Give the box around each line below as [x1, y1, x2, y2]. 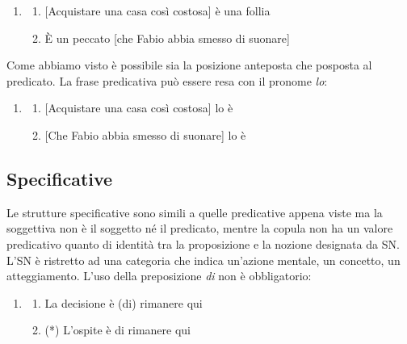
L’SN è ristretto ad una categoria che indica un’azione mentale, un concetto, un [6, 251, 401, 268]
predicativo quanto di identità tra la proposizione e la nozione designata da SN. [6, 235, 400, 252]
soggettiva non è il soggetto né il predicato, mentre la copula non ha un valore [6, 220, 393, 237]
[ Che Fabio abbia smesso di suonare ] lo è [44, 126, 246, 143]
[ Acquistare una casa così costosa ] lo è [44, 99, 233, 116]
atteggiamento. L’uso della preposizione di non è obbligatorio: [6, 267, 312, 284]
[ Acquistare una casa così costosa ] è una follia [44, 2, 271, 19]
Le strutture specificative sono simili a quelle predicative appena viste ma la [6, 203, 383, 220]
